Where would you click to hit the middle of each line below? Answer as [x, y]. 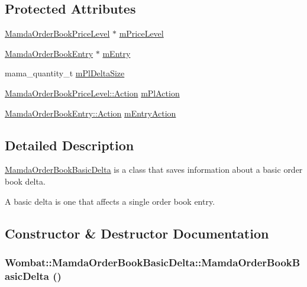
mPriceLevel [141, 33]
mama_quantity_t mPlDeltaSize [65, 73]
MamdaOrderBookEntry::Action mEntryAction [91, 113]
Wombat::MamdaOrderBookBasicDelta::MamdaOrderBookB [153, 262]
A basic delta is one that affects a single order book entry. [110, 201]
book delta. [25, 181]
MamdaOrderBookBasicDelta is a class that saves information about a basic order [154, 170]
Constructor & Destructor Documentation [137, 233]
